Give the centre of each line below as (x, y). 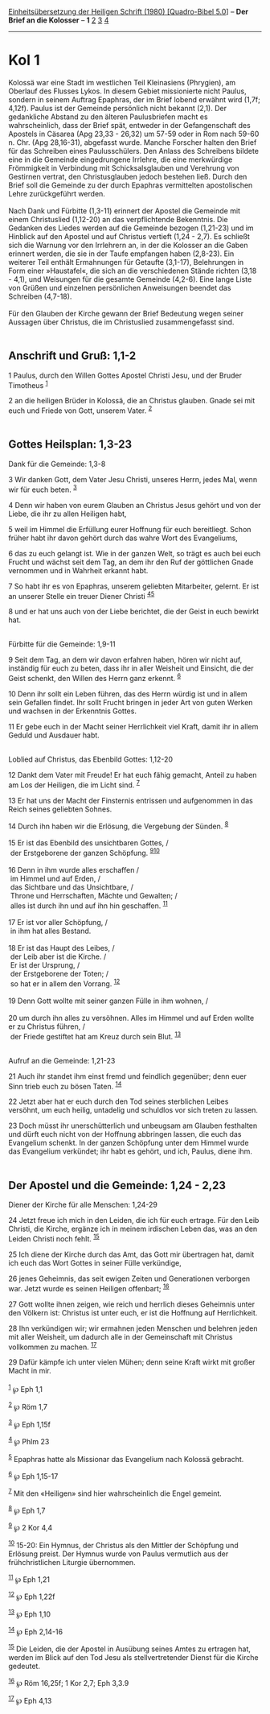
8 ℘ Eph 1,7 (27, 1510)
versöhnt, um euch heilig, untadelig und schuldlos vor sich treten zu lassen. (133, 1110)
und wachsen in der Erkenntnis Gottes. (72, 711)
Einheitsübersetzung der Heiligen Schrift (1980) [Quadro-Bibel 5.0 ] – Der (129, 12)
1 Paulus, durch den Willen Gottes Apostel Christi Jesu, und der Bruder (125, 375)
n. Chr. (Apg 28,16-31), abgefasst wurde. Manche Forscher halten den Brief (133, 142)
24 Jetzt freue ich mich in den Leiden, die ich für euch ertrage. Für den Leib (134, 1220)
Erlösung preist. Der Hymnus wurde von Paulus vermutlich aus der (119, 1554)
